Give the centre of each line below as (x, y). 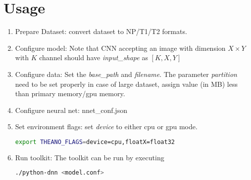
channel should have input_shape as (94, 57)
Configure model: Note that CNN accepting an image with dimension (120, 48)
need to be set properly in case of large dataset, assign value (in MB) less (126, 84)
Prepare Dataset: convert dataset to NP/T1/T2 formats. (101, 31)
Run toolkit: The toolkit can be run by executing (90, 157)
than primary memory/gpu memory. (70, 93)
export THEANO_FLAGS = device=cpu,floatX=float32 (95, 142)
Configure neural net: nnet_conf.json (71, 110)
